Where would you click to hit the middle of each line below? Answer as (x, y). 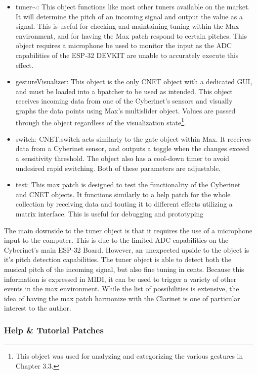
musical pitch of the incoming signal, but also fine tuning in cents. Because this (124, 269)
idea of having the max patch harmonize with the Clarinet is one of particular (122, 298)
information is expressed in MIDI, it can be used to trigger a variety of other (120, 279)
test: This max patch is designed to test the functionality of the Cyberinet (128, 185)
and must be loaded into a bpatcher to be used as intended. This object (124, 91)
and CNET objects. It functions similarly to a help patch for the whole (123, 194)
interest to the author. (38, 308)
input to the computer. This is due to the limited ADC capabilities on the (116, 240)
